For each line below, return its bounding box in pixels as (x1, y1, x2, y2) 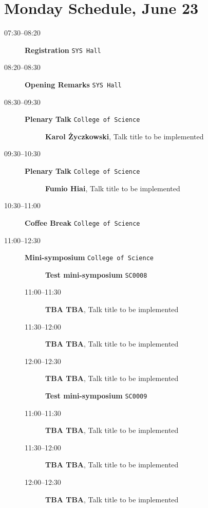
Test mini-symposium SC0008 (45, 269, 147, 280)
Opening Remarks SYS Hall (25, 79, 122, 89)
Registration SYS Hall (25, 44, 101, 55)
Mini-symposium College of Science (25, 252, 154, 263)
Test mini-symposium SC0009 (45, 390, 147, 401)
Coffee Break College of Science (25, 217, 140, 228)
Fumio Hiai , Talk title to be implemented (45, 183, 180, 193)
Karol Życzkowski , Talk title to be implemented (45, 131, 204, 141)
